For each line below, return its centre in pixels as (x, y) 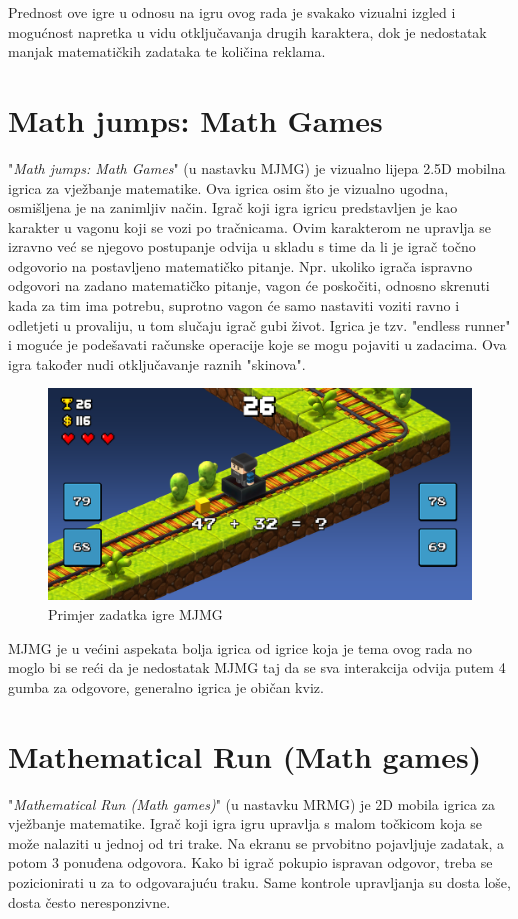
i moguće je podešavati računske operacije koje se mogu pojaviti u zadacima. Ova (257, 344)
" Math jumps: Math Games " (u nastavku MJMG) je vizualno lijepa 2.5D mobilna (257, 167)
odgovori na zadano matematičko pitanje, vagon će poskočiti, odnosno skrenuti (249, 285)
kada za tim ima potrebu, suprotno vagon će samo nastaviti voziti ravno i (234, 305)
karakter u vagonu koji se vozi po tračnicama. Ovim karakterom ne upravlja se (249, 226)
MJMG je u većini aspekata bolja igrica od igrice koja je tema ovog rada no (240, 647)
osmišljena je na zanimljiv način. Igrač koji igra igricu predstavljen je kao (233, 207)
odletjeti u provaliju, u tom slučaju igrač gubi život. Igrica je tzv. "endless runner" (259, 324)
